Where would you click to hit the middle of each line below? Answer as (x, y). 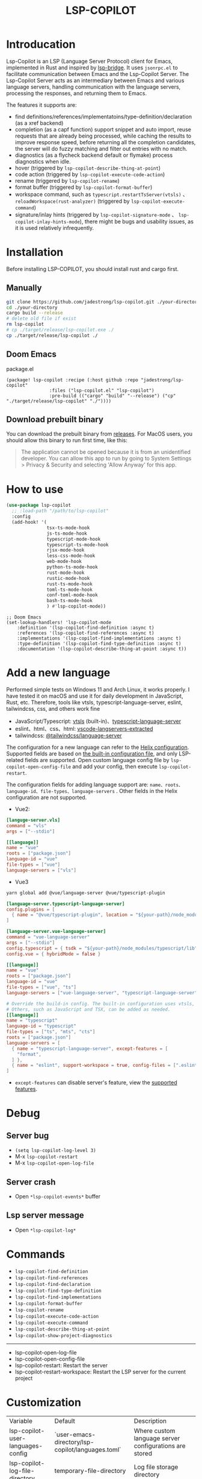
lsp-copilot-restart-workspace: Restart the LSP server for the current (100, 1372)
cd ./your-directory (32, 307)
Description (150, 1420)
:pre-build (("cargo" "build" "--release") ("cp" (112, 396)
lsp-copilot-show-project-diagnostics (63, 1335)
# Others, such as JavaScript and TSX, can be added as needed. (88, 1009)
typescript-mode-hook (74, 539)
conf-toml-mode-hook (72, 595)
